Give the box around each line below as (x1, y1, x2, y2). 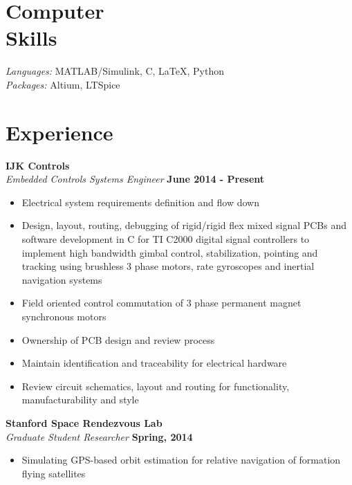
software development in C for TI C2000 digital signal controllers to (21, 232, 310, 246)
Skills (6, 24, 57, 52)
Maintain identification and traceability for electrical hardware (21, 356, 287, 370)
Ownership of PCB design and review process (21, 332, 215, 347)
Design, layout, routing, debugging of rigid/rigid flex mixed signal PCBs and (21, 218, 347, 232)
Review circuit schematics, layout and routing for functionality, (21, 378, 290, 393)
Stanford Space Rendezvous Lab (6, 415, 163, 430)
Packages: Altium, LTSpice (6, 77, 120, 91)
